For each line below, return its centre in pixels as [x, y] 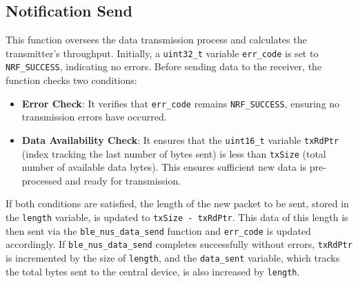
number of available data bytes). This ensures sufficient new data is [164, 167]
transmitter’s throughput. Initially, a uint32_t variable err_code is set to [162, 53]
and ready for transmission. [123, 180]
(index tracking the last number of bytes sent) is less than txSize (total [174, 153]
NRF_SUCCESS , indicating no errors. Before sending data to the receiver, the [164, 66]
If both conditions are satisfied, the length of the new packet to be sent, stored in [177, 203]
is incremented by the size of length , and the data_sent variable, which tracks [173, 258]
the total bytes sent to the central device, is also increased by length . [153, 271]
